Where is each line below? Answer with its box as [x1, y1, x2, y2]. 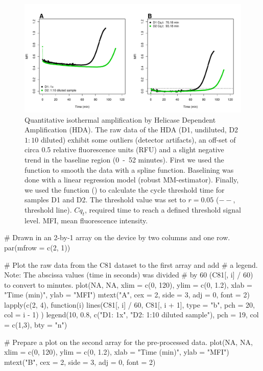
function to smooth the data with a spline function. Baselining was [25, 164, 234, 175]
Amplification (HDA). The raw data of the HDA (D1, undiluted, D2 [25, 124, 238, 135]
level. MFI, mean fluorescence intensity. [25, 215, 148, 225]
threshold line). [25, 204, 72, 215]
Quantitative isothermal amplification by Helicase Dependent [25, 114, 216, 125]
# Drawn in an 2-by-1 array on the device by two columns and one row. [4, 232, 230, 243]
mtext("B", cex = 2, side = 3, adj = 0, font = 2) [4, 356, 156, 367]
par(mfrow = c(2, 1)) [4, 242, 70, 252]
